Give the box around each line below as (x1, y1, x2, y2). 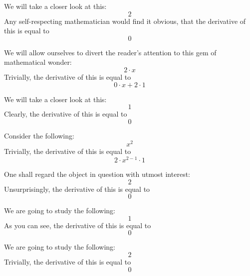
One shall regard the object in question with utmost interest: (4, 169, 190, 179)
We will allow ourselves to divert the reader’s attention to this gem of (4, 47, 217, 57)
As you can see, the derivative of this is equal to (4, 220, 151, 230)
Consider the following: (4, 130, 74, 140)
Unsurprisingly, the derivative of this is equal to (4, 183, 150, 194)
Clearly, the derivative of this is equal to (4, 109, 127, 119)
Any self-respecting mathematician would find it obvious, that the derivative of (4, 15, 246, 26)
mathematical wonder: (4, 57, 72, 67)
